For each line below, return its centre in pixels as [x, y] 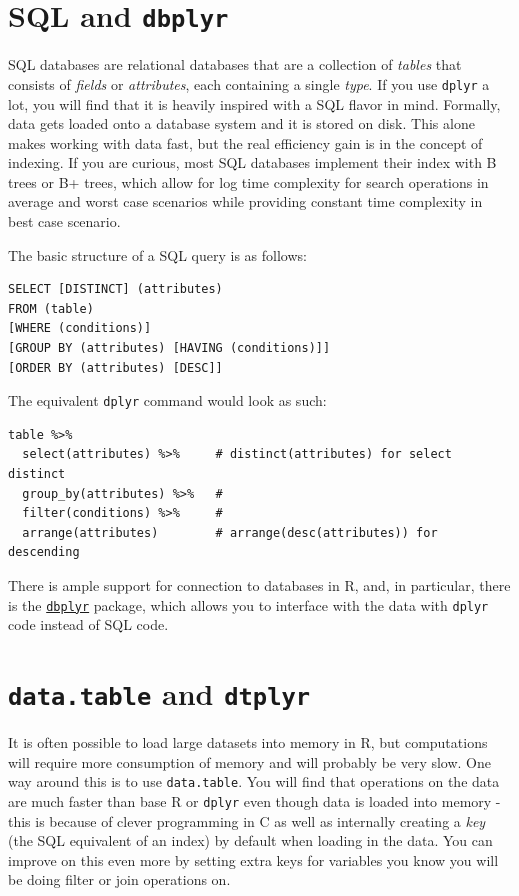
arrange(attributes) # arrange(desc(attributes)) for [230, 532]
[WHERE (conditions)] [80, 328]
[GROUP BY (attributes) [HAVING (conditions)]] [169, 348]
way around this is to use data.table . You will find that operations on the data [254, 781]
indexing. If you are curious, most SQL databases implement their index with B [252, 162]
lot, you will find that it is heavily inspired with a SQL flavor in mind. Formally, [254, 103]
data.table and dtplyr [159, 693]
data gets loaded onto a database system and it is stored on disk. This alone [241, 123]
